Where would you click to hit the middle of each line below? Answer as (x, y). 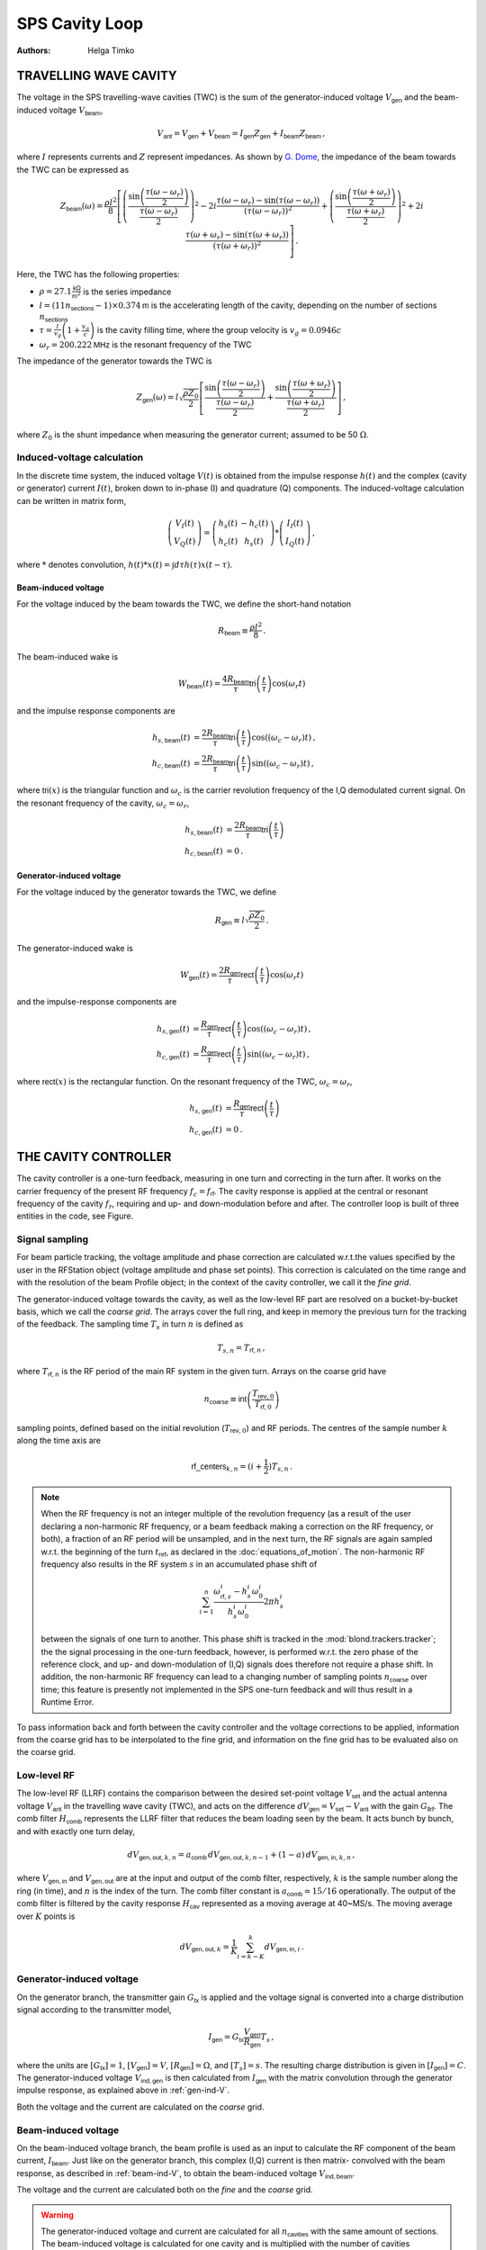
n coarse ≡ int (225, 1400)
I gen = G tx (226, 2038)
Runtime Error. (67, 1702)
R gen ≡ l (229, 921)
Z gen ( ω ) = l (157, 398)
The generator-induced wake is (75, 948)
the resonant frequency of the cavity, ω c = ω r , (103, 804)
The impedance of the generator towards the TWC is (115, 361)
